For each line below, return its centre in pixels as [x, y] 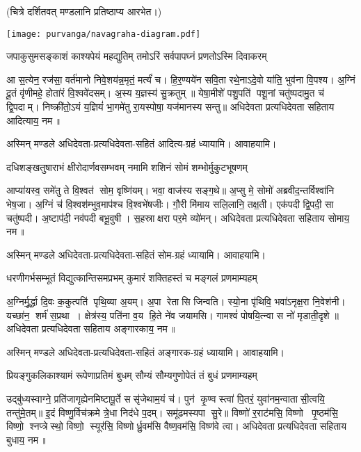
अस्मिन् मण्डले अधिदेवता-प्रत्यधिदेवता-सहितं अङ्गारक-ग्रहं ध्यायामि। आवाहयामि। [145, 352]
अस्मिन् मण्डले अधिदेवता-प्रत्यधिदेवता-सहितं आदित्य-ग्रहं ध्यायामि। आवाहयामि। [142, 144]
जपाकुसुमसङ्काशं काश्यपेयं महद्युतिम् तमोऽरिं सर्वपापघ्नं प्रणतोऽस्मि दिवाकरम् [137, 56]
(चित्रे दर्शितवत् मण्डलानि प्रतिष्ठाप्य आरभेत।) [84, 11]
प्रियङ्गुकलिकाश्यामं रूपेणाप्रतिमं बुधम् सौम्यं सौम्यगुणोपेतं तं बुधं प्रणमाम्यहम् [132, 375]
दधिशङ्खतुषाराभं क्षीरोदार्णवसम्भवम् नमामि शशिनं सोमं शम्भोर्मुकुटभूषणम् [127, 167]
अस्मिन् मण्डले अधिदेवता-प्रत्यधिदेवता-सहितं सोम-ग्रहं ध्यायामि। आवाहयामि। [136, 254]
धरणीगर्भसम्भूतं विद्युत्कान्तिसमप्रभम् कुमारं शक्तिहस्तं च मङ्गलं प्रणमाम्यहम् [132, 278]
